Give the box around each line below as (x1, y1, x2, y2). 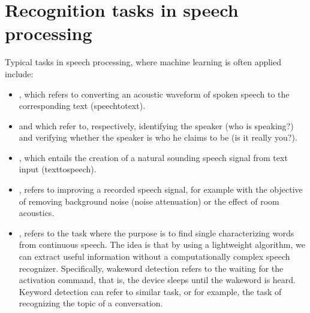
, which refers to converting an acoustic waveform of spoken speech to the (19, 87, 290, 100)
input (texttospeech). (19, 163, 97, 175)
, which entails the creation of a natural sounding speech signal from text (19, 151, 288, 163)
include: (5, 67, 34, 80)
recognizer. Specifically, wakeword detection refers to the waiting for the (19, 262, 284, 274)
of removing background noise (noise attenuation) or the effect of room (19, 195, 279, 207)
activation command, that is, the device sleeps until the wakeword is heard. (19, 274, 296, 286)
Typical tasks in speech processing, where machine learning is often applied (5, 56, 282, 68)
